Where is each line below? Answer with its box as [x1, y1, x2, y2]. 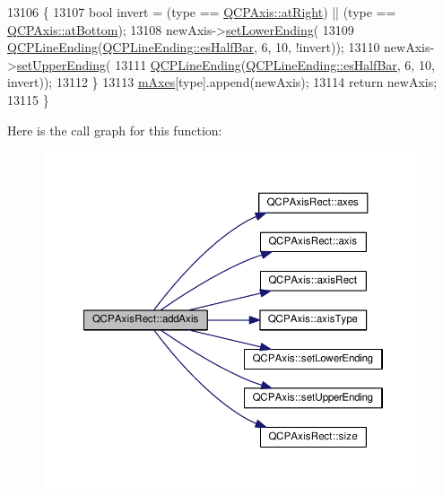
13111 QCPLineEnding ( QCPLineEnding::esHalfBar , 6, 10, [115, 55, 435, 74]
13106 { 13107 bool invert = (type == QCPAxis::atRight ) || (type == [7, 3, 396, 21]
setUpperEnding [16, 55, 107, 74]
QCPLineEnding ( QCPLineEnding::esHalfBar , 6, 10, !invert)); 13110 [7, 38, 380, 57]
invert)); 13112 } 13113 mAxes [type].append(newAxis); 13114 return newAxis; [7, 73, 438, 91]
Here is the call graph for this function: [7, 120, 222, 139]
